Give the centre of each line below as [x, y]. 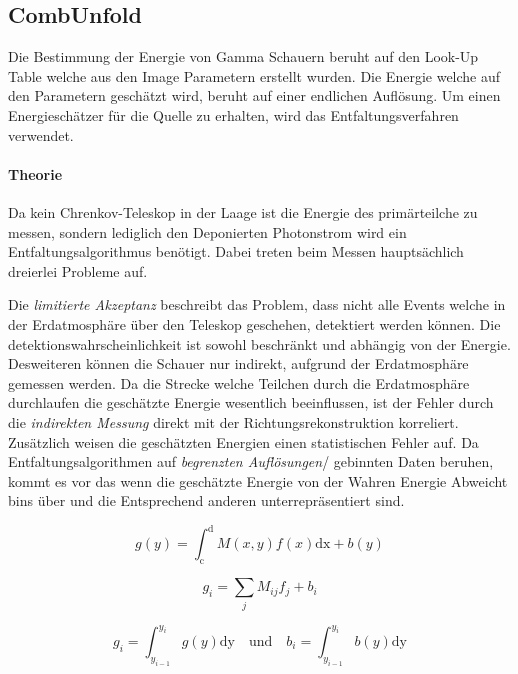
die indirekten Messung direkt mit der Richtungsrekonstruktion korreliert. [233, 421]
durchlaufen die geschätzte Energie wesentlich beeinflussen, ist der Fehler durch [251, 402]
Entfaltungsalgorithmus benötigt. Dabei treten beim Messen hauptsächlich [236, 251]
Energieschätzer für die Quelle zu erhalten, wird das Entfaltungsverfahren [233, 114]
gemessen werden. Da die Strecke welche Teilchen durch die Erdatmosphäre [239, 382]
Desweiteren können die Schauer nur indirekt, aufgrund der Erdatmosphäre [238, 363]
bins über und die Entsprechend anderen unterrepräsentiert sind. [206, 500]
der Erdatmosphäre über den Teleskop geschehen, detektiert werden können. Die [254, 323]
